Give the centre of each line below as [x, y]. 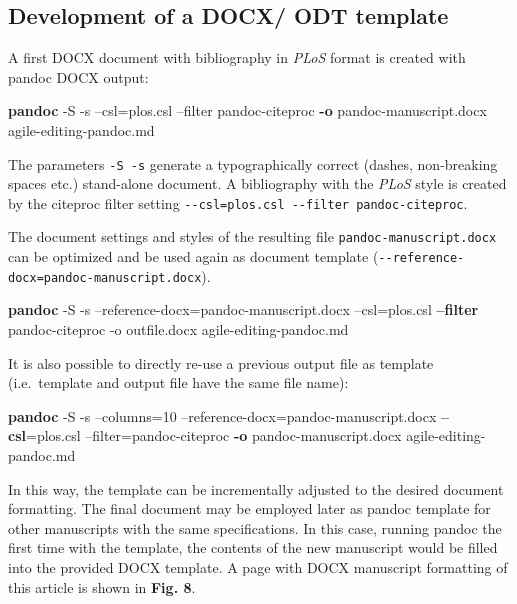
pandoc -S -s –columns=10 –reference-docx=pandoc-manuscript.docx [222, 415]
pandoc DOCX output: [78, 76]
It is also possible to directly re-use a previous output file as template [221, 362]
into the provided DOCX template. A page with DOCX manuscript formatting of [258, 566]
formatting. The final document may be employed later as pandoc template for [249, 508]
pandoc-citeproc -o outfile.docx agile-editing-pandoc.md [178, 329]
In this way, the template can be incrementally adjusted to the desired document [256, 488]
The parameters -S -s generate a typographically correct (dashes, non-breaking [253, 163]
